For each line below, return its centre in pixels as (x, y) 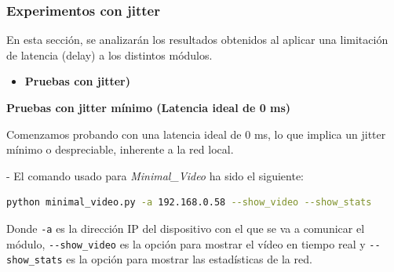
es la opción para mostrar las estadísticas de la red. (189, 259)
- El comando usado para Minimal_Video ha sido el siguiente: (155, 175)
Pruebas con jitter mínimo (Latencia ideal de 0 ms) (149, 107)
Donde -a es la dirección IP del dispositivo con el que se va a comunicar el (186, 228)
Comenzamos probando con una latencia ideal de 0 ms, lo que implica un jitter (196, 134)
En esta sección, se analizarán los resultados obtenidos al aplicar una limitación (197, 40)
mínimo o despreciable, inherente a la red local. (120, 149)
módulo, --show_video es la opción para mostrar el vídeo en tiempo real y (186, 243)
